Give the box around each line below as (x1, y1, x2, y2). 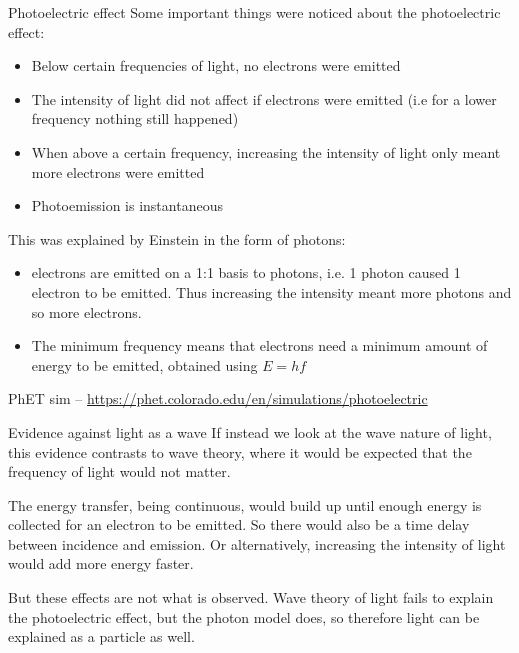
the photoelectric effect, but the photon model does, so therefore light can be (8, 606, 480, 627)
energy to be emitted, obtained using (31, 354, 258, 375)
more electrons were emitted (31, 161, 205, 182)
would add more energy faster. (8, 553, 194, 574)
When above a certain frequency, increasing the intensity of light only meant (31, 141, 501, 162)
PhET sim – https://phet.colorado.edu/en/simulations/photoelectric (8, 388, 428, 409)
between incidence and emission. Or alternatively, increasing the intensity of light (8, 533, 506, 554)
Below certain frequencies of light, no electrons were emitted (31, 55, 401, 76)
